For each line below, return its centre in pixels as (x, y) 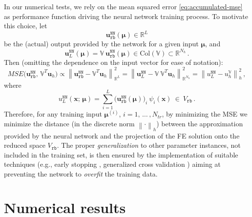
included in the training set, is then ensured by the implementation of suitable (121, 154)
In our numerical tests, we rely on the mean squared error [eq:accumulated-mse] (123, 6)
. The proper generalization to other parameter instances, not (149, 145)
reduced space (25, 145)
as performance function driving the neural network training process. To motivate (126, 16)
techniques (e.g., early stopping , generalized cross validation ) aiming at (112, 164)
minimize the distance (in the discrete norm (69, 123)
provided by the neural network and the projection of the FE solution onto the (122, 135)
